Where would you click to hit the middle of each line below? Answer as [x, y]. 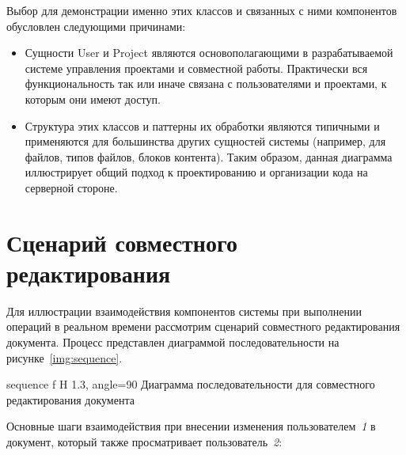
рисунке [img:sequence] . [65, 357]
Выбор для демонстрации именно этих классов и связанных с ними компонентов [202, 10]
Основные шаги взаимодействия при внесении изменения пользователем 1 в [191, 426]
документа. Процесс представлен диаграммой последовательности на [173, 342]
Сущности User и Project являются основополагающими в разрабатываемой [209, 53]
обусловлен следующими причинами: [96, 26]
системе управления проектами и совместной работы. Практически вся [196, 68]
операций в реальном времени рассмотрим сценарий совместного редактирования [203, 326]
